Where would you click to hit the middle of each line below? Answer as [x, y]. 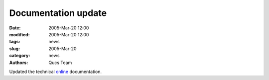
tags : [15, 42]
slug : [14, 48]
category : [20, 56]
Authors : [19, 63]
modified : [19, 34]
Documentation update [58, 13]
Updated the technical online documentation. [56, 72]
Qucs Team [60, 63]
